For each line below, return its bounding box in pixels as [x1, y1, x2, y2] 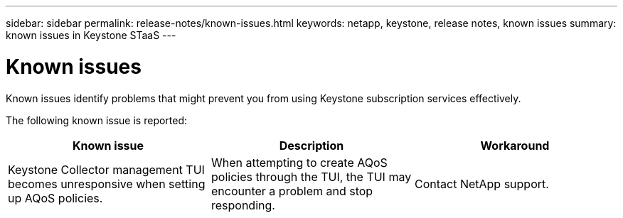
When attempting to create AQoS [211, 155, 388, 170]
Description [279, 138, 344, 153]
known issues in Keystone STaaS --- [6, 29, 176, 41]
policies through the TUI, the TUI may [211, 169, 412, 184]
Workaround [480, 138, 550, 153]
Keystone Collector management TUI [8, 162, 205, 177]
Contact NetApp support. [414, 176, 549, 191]
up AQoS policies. [8, 190, 103, 205]
